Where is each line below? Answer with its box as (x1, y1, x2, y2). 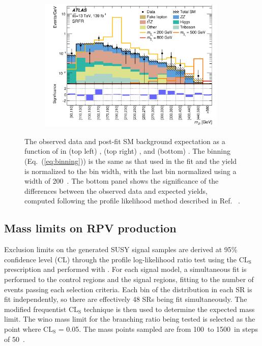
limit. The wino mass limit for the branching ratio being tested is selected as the (4, 314, 255, 324)
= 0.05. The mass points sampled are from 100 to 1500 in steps (58, 323, 258, 334)
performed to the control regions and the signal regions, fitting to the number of (4, 273, 254, 284)
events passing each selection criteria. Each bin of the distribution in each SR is (4, 284, 252, 294)
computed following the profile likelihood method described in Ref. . (24, 195, 240, 206)
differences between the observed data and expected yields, (24, 185, 208, 196)
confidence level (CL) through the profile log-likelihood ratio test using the (4, 254, 237, 264)
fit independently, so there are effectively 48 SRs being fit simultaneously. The (4, 294, 247, 304)
